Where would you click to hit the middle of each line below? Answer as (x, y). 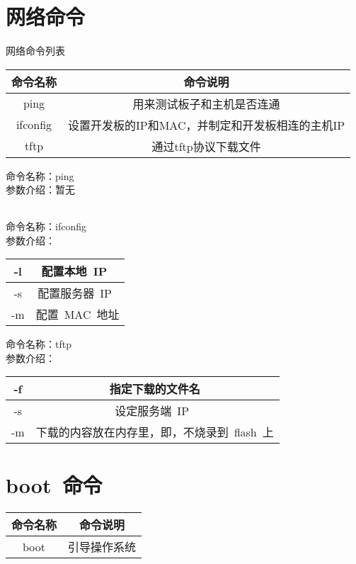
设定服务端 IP (152, 411)
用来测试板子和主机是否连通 (206, 103)
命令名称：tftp (39, 344)
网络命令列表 (35, 51)
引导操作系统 (102, 547)
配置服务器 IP (75, 293)
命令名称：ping (40, 175)
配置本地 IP (74, 271)
